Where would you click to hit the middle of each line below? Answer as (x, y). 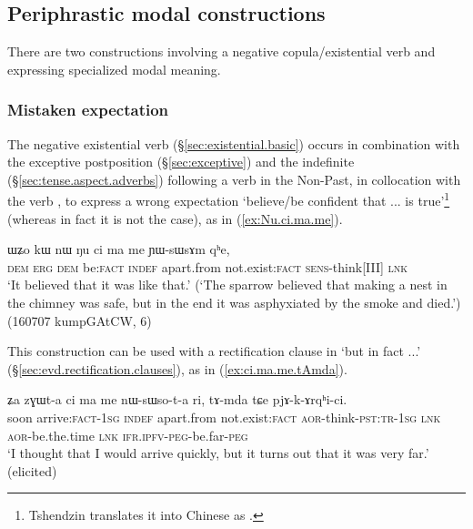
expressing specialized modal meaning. (114, 69)
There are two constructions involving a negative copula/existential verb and (221, 51)
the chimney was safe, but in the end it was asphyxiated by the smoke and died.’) (234, 303)
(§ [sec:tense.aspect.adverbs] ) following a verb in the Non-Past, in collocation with (234, 179)
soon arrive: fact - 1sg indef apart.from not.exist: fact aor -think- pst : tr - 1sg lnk (224, 417)
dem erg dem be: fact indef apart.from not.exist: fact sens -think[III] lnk (208, 266)
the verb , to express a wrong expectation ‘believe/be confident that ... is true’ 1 (229, 199)
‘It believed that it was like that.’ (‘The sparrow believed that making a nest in (227, 285)
